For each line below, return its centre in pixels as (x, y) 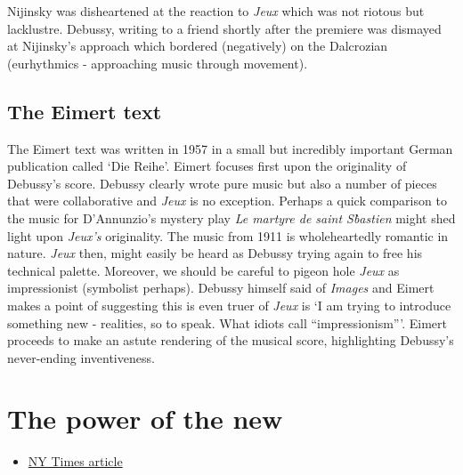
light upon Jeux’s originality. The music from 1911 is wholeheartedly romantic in (228, 235)
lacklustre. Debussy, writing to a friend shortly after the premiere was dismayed (224, 28)
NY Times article (75, 461)
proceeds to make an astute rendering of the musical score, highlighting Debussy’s (231, 340)
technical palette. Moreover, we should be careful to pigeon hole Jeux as (203, 270)
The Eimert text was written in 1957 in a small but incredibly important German (230, 148)
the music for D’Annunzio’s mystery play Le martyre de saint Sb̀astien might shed (231, 217)
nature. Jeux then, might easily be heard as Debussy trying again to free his (215, 253)
